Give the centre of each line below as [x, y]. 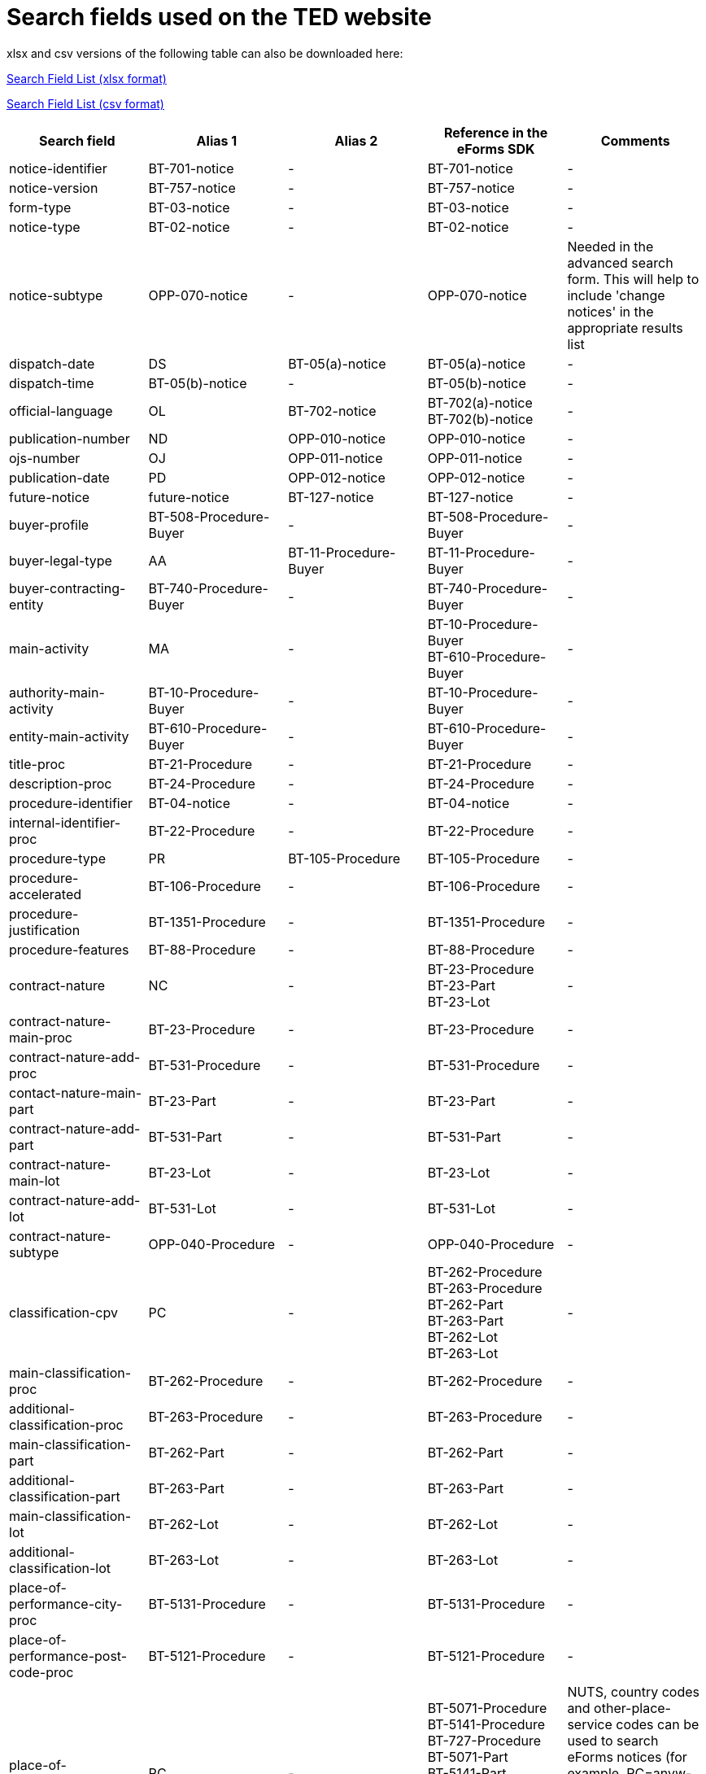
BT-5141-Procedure [486, 1724]
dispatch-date [52, 363]
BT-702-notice [332, 411]
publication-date [59, 477]
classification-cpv [63, 1312]
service [590, 1724]
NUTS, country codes [633, 1691]
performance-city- [66, 1604]
